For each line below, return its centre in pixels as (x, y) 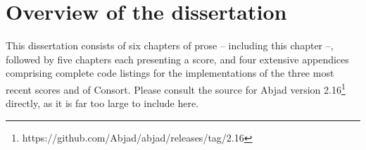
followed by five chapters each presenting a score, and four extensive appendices (177, 59)
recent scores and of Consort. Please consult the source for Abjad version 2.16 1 (176, 88)
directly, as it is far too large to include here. (102, 103)
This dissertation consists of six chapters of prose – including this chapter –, (170, 45)
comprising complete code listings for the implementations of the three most (170, 73)
